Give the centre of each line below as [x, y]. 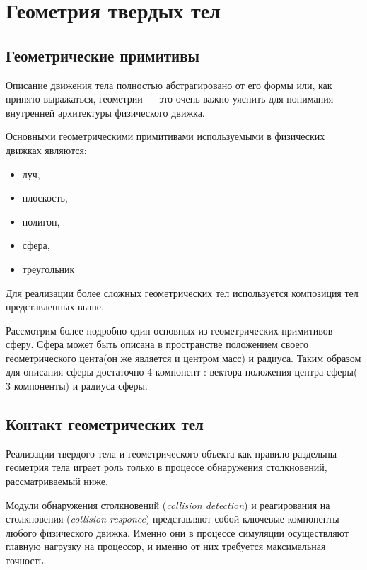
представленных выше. [55, 307]
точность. [26, 560]
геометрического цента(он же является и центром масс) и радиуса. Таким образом [183, 357]
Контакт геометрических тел [105, 424]
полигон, [41, 221]
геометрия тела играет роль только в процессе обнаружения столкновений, [167, 467]
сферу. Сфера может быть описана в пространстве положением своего [157, 344]
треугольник [48, 268]
